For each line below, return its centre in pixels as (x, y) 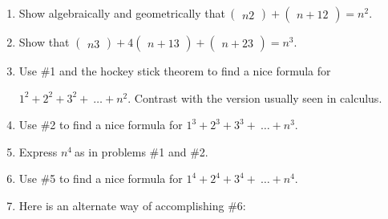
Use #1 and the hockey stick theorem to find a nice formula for (175, 71)
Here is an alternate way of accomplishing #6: (132, 205)
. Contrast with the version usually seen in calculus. (255, 97)
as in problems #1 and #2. (141, 151)
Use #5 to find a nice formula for (101, 178)
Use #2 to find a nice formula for (101, 125)
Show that (44, 42)
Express (38, 151)
